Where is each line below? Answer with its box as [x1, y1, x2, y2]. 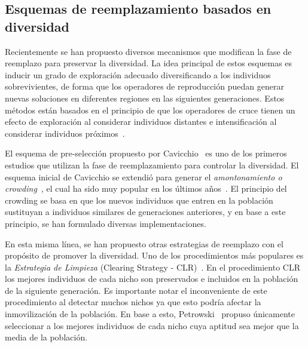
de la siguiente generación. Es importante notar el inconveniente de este [5, 284, 267, 296]
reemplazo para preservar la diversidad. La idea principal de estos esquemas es [5, 57, 292, 69]
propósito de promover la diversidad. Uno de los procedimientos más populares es [5, 249, 304, 262]
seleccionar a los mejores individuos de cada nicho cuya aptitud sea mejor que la [5, 319, 299, 331]
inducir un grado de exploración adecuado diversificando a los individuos [5, 68, 271, 81]
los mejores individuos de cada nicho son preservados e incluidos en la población [5, 272, 298, 285]
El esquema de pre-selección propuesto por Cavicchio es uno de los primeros [5, 147, 287, 159]
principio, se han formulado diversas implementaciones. [5, 217, 206, 229]
